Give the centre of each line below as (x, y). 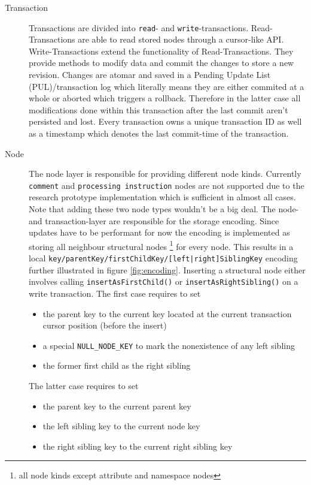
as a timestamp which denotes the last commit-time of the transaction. (159, 133)
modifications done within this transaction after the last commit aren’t (158, 109)
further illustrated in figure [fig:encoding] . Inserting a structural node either (167, 269)
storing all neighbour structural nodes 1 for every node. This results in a (161, 245)
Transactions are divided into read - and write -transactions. (139, 27)
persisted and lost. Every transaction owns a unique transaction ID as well (165, 121)
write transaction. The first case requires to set (115, 293)
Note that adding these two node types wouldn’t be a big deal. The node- (164, 209)
